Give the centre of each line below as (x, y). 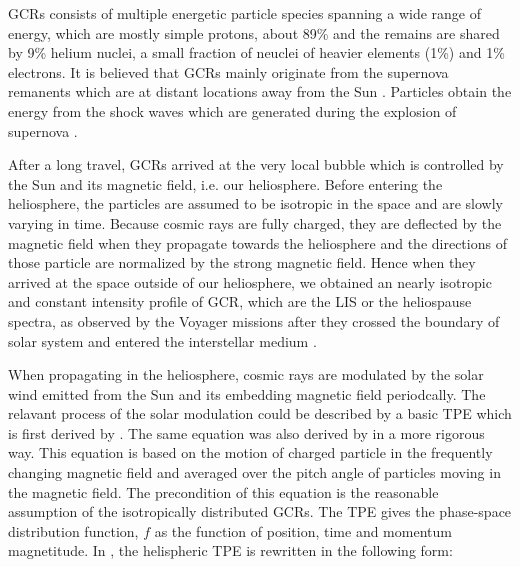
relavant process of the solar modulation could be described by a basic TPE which (260, 413)
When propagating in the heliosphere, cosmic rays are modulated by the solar (246, 374)
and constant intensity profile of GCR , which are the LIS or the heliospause (240, 301)
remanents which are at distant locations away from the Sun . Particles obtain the (260, 91)
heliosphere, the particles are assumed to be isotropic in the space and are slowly (255, 203)
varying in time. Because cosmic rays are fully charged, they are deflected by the (255, 222)
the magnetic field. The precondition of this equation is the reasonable (223, 491)
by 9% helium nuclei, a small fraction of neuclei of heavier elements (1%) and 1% (256, 52)
